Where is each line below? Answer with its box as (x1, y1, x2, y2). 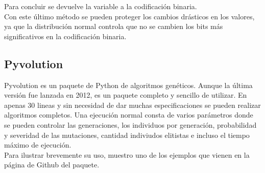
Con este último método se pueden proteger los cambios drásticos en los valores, (4, 11, 255, 21)
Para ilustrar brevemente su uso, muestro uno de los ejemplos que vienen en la (4, 149, 250, 160)
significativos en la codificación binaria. (4, 31, 127, 41)
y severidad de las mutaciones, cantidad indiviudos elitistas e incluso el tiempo (4, 129, 250, 140)
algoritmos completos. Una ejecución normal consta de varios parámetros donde (4, 109, 253, 120)
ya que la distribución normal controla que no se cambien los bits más (4, 21, 223, 32)
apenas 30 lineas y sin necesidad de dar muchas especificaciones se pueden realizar (4, 99, 261, 110)
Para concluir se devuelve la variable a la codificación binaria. (4, 1, 197, 11)
